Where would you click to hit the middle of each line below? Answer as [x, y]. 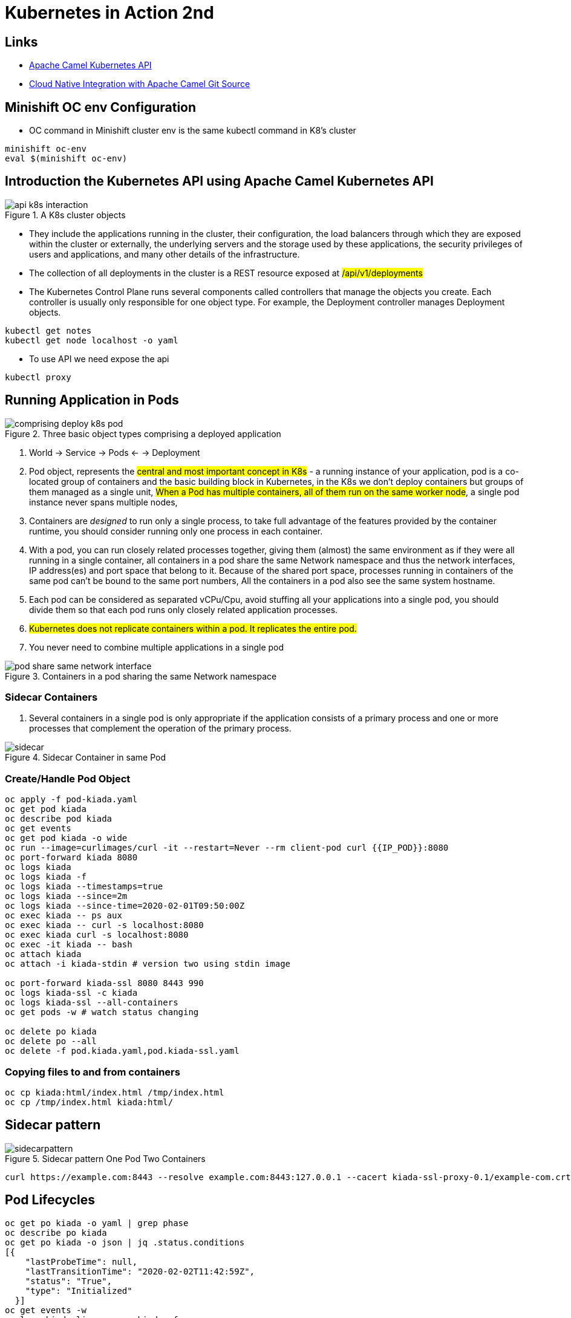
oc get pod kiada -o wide [66, 838]
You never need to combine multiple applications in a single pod [157, 647]
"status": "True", [69, 1281]
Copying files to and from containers [93, 1072]
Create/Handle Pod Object [68, 778]
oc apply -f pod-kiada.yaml [71, 800]
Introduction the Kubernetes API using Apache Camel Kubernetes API [219, 181]
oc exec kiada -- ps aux [64, 916]
